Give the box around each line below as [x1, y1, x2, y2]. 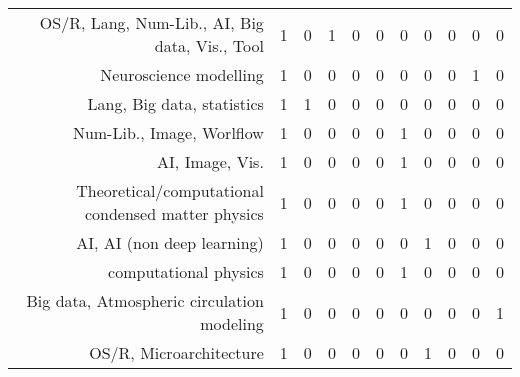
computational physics [108, 260, 264, 283]
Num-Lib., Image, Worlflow [72, 121, 264, 144]
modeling [200, 312, 264, 335]
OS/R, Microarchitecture [89, 341, 264, 364]
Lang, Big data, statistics [87, 92, 264, 115]
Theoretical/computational [76, 179, 264, 202]
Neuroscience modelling [100, 63, 264, 86]
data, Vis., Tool [154, 34, 264, 57]
